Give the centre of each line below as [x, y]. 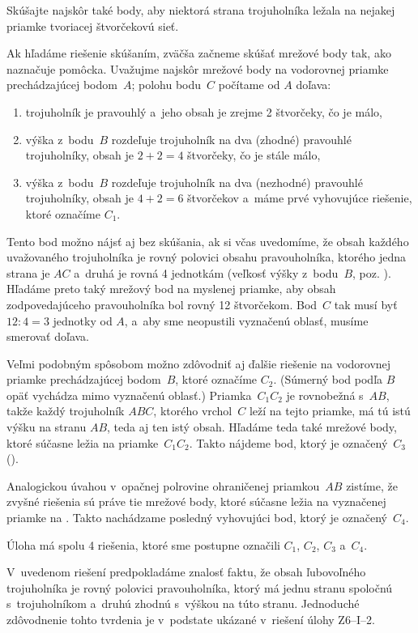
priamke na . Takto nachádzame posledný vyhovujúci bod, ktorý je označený [197, 518]
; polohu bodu [166, 85]
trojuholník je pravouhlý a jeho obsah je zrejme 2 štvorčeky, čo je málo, [204, 111]
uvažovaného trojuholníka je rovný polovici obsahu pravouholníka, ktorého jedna [207, 257]
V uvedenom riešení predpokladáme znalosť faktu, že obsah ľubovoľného [186, 572]
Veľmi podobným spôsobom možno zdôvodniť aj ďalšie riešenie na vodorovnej [199, 363]
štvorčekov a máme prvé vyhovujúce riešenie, [300, 198]
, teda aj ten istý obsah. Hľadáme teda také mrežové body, [252, 427]
